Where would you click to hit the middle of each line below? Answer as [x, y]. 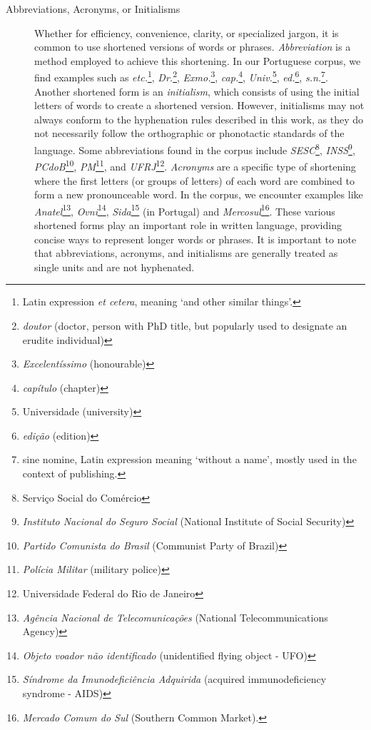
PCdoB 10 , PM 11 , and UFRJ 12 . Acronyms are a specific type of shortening [195, 165]
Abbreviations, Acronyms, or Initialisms [93, 9]
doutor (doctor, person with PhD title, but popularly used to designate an [185, 325]
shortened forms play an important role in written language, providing [188, 224]
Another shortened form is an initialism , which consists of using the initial [197, 91]
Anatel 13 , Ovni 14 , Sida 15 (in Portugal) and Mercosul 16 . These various [185, 210]
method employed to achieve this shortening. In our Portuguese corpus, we [198, 60]
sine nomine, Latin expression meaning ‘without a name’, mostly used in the [189, 459]
